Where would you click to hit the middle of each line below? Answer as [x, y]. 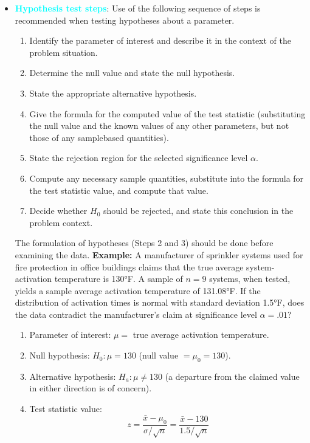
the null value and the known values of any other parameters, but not [159, 125]
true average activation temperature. [201, 335]
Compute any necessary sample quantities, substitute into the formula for [167, 178]
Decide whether [58, 211]
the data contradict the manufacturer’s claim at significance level [136, 314]
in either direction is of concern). [91, 388]
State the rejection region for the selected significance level [139, 158]
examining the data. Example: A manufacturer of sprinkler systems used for [159, 254]
